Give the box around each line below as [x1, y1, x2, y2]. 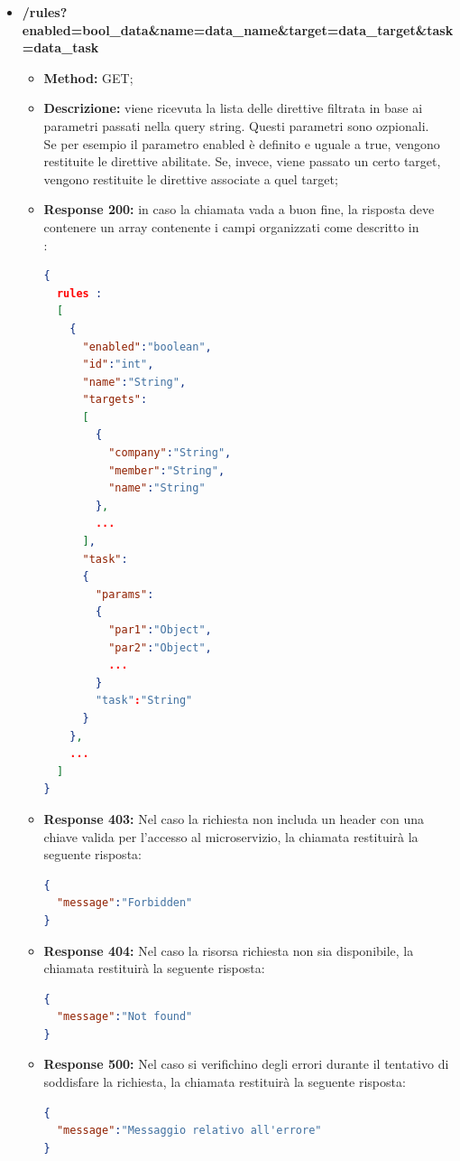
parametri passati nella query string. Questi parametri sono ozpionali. [43, 116, 429, 135]
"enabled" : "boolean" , [82, 340, 212, 353]
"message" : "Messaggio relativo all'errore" [56, 1124, 322, 1138]
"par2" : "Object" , [108, 641, 212, 654]
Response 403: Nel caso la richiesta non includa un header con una [43, 809, 424, 828]
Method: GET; [43, 68, 133, 87]
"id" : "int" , [82, 358, 154, 371]
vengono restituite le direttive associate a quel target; [43, 169, 338, 188]
